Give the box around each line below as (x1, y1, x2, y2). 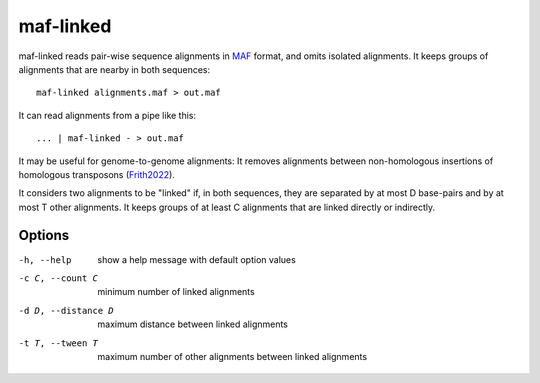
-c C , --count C (18, 272, 99, 284)
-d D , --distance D (18, 305, 114, 316)
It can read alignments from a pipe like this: (18, 109, 197, 121)
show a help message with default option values (97, 253, 297, 265)
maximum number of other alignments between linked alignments (97, 350, 368, 362)
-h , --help (18, 254, 72, 265)
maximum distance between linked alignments (97, 318, 289, 330)
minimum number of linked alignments (97, 286, 255, 298)
